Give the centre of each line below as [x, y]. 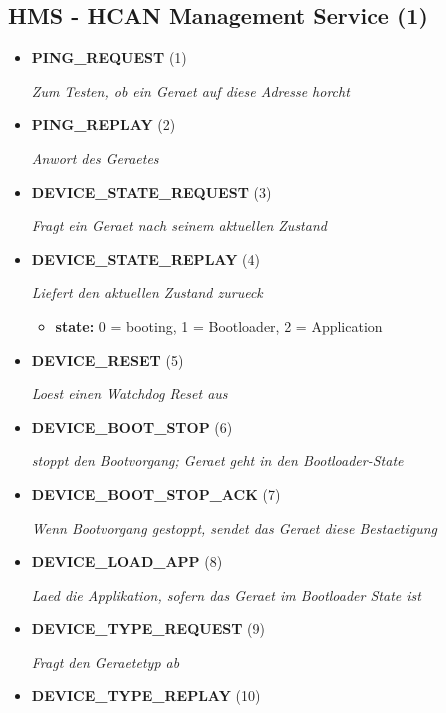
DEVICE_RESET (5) [107, 359]
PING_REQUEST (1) [109, 57]
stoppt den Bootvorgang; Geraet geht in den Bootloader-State [217, 460]
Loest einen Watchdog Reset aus [129, 393]
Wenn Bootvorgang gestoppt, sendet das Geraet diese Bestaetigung [234, 527]
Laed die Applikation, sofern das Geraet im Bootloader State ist [226, 594]
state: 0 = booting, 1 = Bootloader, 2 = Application [219, 325]
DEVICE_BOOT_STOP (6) [132, 426]
